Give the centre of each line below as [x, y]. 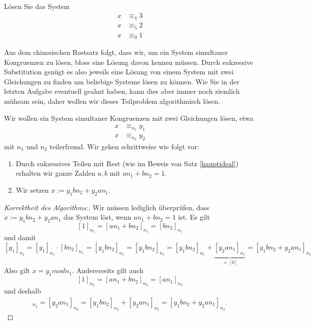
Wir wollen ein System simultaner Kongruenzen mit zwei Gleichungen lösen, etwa [129, 118]
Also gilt [17, 270]
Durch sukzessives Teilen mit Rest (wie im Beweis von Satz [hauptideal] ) [127, 163]
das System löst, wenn [97, 217]
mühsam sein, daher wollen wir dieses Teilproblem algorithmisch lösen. [112, 101]
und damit [20, 237]
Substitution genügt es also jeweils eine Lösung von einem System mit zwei [119, 72]
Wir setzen [32, 189]
